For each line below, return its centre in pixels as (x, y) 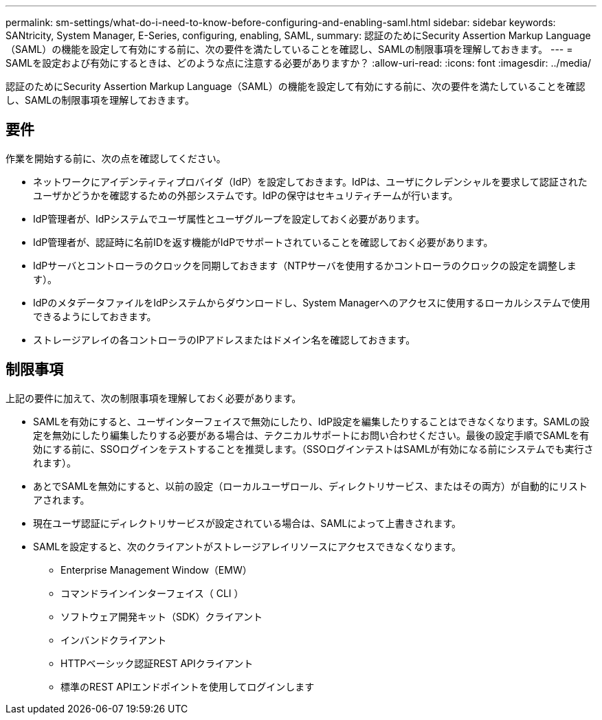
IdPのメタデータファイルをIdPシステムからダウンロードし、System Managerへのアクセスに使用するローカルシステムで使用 (312, 302)
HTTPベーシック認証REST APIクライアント (157, 663)
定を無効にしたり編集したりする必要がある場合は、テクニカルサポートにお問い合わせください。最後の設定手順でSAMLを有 (311, 435)
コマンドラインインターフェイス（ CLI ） (152, 593)
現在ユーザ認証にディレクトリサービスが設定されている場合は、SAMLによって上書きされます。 (247, 523)
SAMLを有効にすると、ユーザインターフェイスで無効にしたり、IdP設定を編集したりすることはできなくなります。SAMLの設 (311, 421)
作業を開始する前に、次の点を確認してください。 (116, 158)
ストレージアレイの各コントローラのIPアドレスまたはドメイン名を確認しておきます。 (224, 339)
